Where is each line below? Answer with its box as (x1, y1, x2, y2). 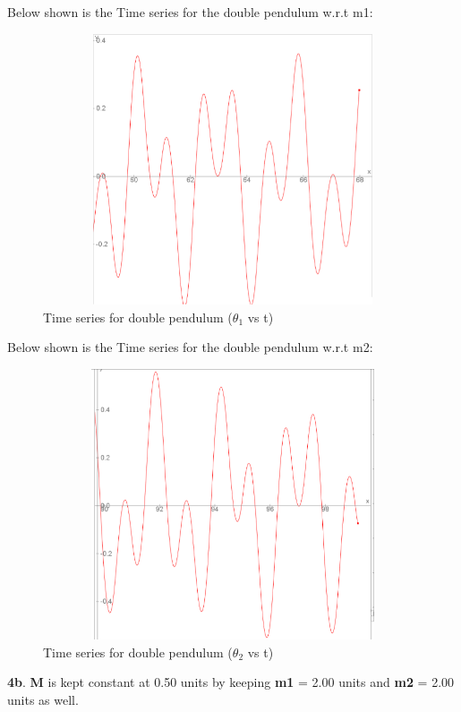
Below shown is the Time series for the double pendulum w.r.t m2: (7, 338, 373, 356)
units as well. (7, 690, 79, 708)
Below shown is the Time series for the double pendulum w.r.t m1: (7, 3, 373, 21)
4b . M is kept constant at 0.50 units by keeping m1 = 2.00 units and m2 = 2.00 (7, 673, 455, 691)
